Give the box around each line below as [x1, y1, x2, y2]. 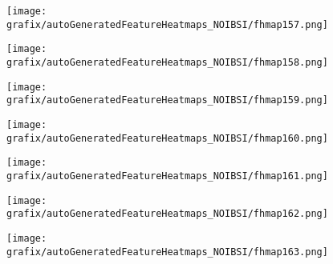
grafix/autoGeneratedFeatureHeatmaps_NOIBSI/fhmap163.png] [6, 246, 328, 258]
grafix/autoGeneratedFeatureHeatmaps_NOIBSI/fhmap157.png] [6, 18, 328, 30]
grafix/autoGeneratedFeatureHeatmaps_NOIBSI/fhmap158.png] [6, 56, 328, 68]
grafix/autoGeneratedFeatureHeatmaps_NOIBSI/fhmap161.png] [6, 170, 328, 182]
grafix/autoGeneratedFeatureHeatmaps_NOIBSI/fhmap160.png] [6, 132, 328, 144]
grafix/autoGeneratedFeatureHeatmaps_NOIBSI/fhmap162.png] [6, 208, 328, 220]
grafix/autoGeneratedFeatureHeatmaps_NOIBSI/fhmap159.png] [6, 94, 328, 106]
